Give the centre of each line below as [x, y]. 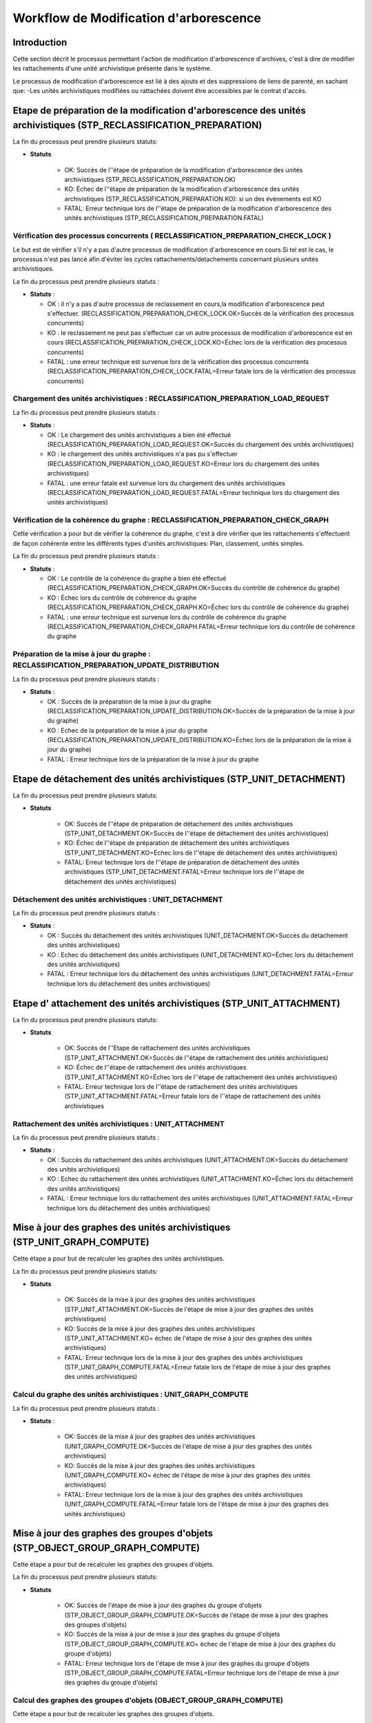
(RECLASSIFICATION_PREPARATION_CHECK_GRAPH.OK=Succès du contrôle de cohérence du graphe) [194, 588]
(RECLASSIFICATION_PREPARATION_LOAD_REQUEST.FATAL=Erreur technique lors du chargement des [194, 492]
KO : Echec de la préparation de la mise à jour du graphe [127, 730]
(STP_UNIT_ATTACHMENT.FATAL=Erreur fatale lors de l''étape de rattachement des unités [193, 1097]
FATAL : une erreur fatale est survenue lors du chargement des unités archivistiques [166, 483]
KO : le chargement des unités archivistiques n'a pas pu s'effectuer [142, 454]
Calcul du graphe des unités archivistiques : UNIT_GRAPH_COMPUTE [131, 1394]
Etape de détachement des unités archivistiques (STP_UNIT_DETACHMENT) [179, 779]
